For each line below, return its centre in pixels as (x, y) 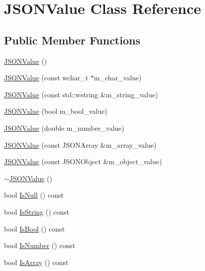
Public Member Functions (72, 40)
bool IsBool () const (35, 228)
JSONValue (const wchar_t (46, 78)
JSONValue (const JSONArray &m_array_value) (80, 144)
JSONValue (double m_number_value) (64, 128)
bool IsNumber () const (40, 245)
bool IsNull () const (34, 195)
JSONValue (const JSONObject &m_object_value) (83, 161)
